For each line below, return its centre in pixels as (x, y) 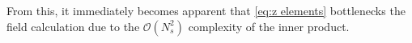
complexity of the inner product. (269, 26)
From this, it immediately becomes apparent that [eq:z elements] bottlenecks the (206, 10)
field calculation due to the (73, 26)
